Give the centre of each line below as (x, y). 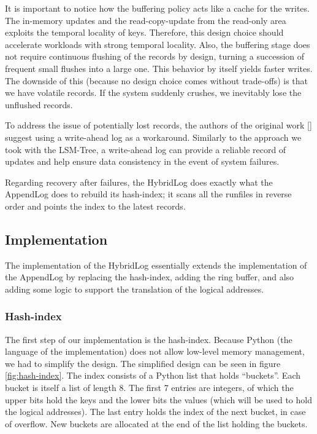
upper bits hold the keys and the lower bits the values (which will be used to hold (158, 399)
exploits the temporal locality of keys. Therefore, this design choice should (144, 32)
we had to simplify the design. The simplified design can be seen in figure (143, 363)
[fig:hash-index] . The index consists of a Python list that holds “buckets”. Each (153, 375)
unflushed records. (39, 104)
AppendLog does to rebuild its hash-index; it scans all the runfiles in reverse (148, 194)
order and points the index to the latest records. (95, 206)
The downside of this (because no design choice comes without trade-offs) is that (157, 80)
